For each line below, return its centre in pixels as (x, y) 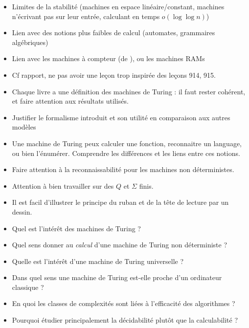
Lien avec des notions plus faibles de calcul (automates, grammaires (113, 33)
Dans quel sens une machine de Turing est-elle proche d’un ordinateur (117, 277)
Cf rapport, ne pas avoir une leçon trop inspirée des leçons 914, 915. (114, 75)
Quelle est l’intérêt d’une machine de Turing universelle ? (98, 261)
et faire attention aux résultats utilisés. (70, 101)
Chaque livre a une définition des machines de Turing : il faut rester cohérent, (129, 91)
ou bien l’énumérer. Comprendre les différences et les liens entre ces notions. (126, 153)
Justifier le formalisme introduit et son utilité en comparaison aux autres (121, 117)
